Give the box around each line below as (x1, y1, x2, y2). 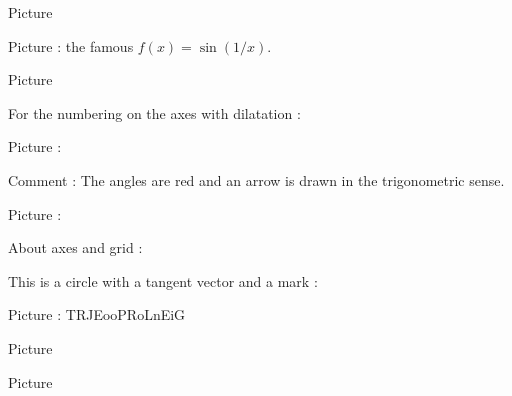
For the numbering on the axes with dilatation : (8, 102, 301, 123)
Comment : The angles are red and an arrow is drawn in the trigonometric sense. (8, 169, 505, 190)
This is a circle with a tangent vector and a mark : (8, 270, 318, 291)
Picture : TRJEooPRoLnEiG (8, 304, 186, 325)
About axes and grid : (8, 237, 143, 258)
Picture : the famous (8, 35, 134, 56)
